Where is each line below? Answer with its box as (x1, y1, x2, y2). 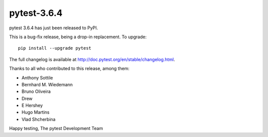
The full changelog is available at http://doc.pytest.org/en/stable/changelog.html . (9, 56, 176, 62)
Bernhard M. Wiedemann (21, 81, 73, 87)
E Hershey (21, 102, 43, 109)
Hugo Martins (21, 109, 50, 115)
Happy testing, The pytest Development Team (9, 126, 103, 132)
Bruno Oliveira (21, 88, 51, 94)
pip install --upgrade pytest (18, 45, 92, 51)
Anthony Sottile (21, 74, 53, 80)
